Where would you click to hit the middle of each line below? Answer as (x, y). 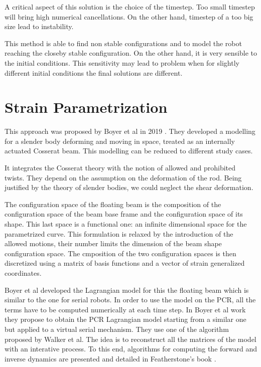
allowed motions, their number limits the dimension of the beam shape (113, 243)
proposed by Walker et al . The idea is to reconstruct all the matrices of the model (130, 339)
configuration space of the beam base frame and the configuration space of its (124, 214)
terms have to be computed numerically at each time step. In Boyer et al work (125, 309)
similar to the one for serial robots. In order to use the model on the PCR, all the (130, 300)
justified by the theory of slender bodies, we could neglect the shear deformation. (129, 187)
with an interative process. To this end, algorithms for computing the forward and (131, 349)
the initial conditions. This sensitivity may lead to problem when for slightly (122, 62)
